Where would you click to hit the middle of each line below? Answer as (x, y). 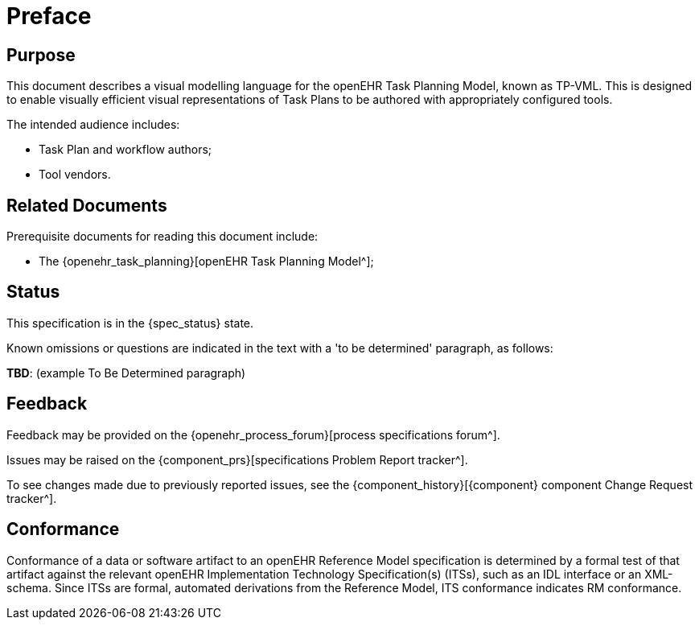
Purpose (41, 55)
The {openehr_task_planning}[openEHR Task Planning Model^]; (206, 262)
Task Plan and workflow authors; (125, 150)
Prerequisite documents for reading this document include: (162, 237)
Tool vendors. (75, 175)
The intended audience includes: (93, 125)
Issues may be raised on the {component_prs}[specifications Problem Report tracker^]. (237, 459)
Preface (49, 16)
